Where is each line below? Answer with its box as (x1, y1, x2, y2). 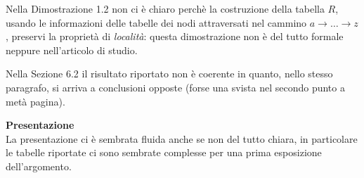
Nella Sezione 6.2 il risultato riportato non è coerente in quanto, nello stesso (6, 66, 333, 81)
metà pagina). (6, 94, 65, 108)
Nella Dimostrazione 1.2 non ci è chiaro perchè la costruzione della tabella (6, 1, 325, 15)
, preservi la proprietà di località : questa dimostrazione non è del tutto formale (6, 29, 344, 44)
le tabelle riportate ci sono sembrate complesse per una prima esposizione (6, 145, 322, 160)
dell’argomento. (6, 158, 72, 173)
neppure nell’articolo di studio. (6, 42, 138, 57)
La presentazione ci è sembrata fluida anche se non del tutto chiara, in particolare (6, 131, 358, 146)
